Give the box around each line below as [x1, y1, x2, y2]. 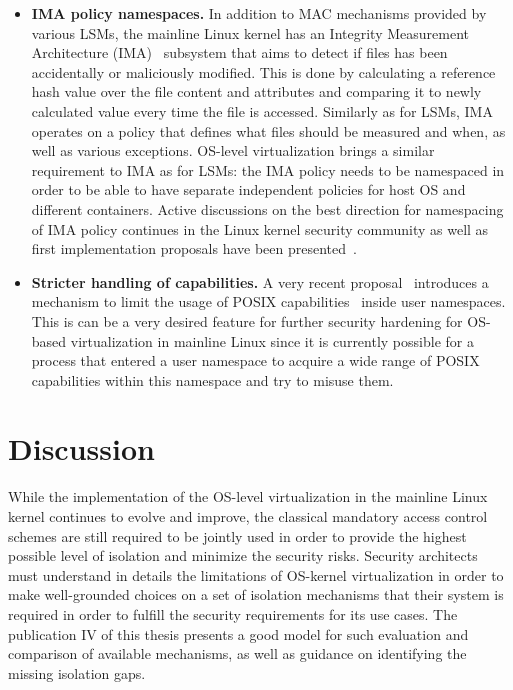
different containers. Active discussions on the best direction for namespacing [31, 198, 504, 219]
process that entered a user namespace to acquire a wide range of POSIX [31, 350, 480, 371]
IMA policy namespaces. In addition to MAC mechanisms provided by [31, 3, 487, 23]
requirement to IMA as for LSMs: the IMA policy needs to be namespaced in [31, 159, 505, 180]
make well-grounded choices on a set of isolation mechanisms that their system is [8, 584, 504, 605]
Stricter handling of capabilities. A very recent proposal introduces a [31, 271, 489, 292]
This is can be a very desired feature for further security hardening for [31, 310, 463, 331]
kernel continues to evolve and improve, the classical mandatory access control [8, 506, 488, 526]
